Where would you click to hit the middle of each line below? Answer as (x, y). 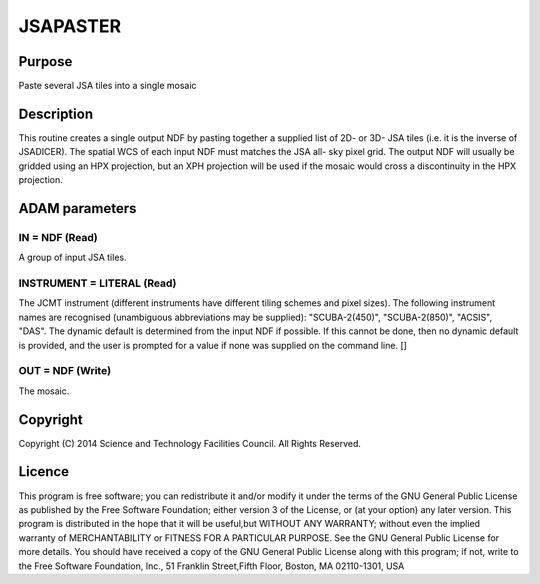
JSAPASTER (70, 26)
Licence (44, 471)
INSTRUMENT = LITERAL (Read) (97, 283)
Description (56, 113)
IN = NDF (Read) (58, 237)
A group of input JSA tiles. (72, 257)
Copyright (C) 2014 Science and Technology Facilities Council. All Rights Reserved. (190, 443)
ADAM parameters (77, 208)
